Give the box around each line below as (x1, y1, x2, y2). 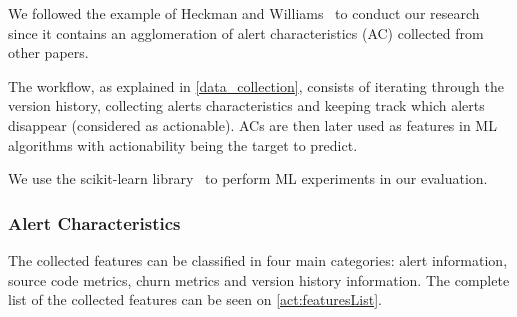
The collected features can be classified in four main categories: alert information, (8, 249, 508, 270)
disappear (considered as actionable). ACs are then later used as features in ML (8, 114, 497, 135)
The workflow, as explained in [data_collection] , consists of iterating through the (8, 75, 504, 96)
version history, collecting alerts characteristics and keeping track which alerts (8, 95, 485, 116)
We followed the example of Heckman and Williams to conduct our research (8, 3, 480, 23)
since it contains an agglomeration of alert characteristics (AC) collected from (8, 22, 484, 43)
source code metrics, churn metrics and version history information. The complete (8, 269, 510, 290)
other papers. (8, 42, 89, 63)
